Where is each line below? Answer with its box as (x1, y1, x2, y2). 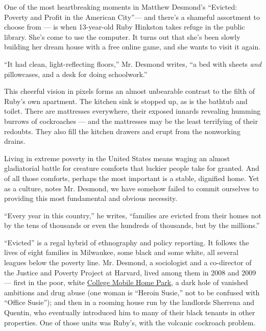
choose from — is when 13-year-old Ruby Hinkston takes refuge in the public (4, 21, 245, 32)
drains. (4, 136, 26, 146)
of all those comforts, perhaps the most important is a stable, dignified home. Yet (4, 172, 259, 183)
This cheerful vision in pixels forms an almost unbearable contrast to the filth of (4, 86, 255, 96)
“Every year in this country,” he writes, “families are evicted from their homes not (4, 210, 261, 220)
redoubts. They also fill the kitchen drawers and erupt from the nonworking (4, 125, 240, 136)
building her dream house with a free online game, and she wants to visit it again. (4, 41, 261, 52)
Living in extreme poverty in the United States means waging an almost (4, 152, 230, 163)
